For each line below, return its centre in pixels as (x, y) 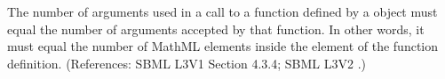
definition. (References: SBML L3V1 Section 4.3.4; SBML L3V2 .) (187, 63)
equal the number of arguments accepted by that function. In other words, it (216, 29)
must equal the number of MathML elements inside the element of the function (223, 46)
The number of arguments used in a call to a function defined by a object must (222, 11)
